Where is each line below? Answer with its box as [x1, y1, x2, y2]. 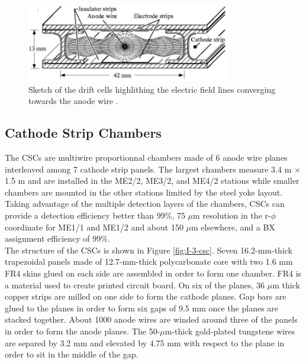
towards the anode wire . [28, 95, 118, 107]
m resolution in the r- [193, 209, 271, 222]
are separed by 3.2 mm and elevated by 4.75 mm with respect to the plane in [5, 336, 285, 349]
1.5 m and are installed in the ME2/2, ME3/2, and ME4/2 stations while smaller [5, 174, 299, 187]
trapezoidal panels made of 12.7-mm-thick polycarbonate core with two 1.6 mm [5, 255, 293, 268]
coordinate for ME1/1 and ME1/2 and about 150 [5, 220, 183, 233]
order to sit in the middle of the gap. [5, 348, 138, 360]
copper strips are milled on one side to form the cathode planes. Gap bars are [5, 290, 286, 303]
